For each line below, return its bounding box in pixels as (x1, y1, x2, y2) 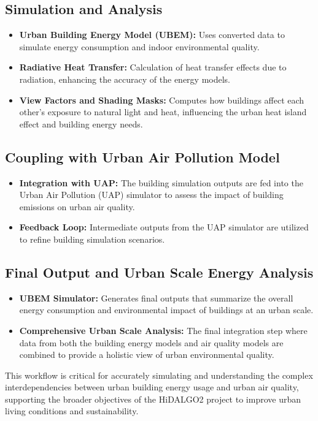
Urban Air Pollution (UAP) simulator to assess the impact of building (19, 188, 284, 201)
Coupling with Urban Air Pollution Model (5, 147, 280, 166)
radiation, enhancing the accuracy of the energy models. (19, 72, 231, 85)
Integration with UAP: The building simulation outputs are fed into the (19, 176, 303, 189)
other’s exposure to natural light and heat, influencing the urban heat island (19, 105, 307, 118)
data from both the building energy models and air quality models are (19, 336, 284, 349)
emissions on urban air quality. (19, 200, 135, 213)
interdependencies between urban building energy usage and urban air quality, (5, 381, 299, 393)
